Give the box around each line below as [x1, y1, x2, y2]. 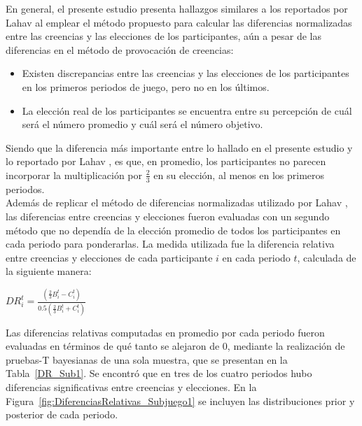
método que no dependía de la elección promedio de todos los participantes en [6, 222, 341, 237]
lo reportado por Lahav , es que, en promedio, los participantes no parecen [6, 154, 326, 169]
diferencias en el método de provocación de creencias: [6, 42, 234, 57]
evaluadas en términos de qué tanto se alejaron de [6, 339, 220, 353]
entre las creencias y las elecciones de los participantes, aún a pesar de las [6, 29, 322, 43]
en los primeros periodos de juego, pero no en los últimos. [22, 79, 270, 94]
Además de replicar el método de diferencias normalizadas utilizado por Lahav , [6, 195, 348, 210]
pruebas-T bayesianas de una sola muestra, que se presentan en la [6, 352, 288, 367]
